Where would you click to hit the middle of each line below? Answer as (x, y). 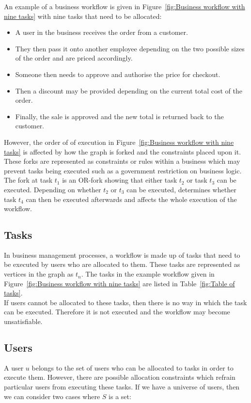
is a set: (120, 396)
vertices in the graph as (39, 274)
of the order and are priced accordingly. (74, 58)
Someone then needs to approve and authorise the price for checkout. (118, 74)
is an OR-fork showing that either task (120, 180)
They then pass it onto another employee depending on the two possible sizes (130, 48)
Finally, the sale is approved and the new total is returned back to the (119, 116)
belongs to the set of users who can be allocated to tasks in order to (133, 367)
